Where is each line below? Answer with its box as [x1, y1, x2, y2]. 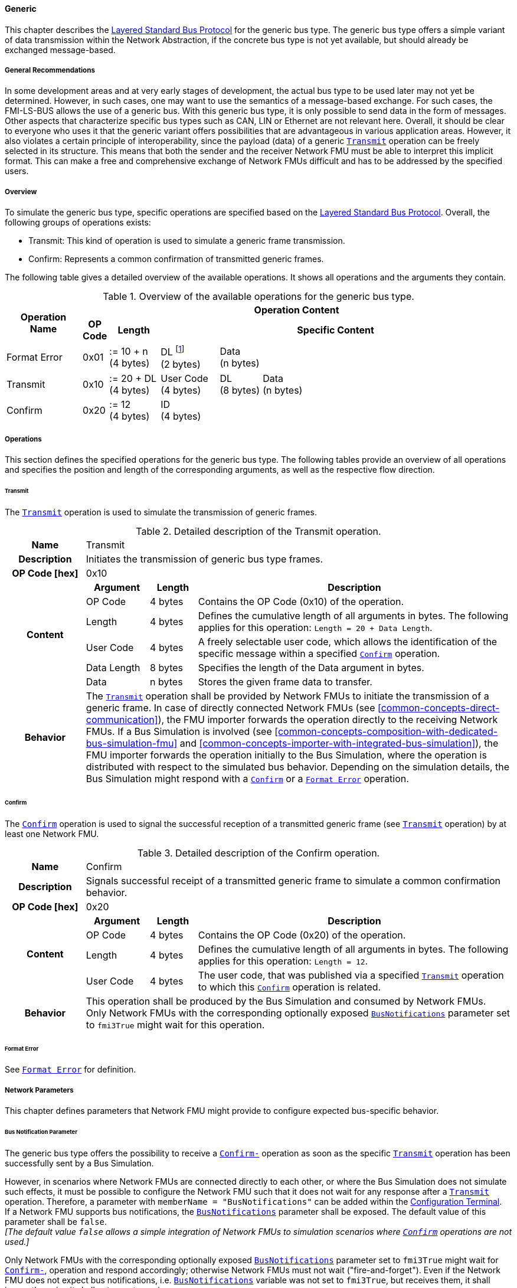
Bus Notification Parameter [5, 1128, 77, 1135]
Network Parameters [5, 1086, 74, 1094]
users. [5, 166, 29, 176]
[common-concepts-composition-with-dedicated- [274, 725, 498, 737]
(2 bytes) [161, 358, 201, 370]
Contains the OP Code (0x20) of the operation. [198, 929, 406, 941]
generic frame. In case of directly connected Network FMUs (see [86, 701, 375, 714]
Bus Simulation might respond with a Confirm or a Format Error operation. [86, 772, 409, 784]
